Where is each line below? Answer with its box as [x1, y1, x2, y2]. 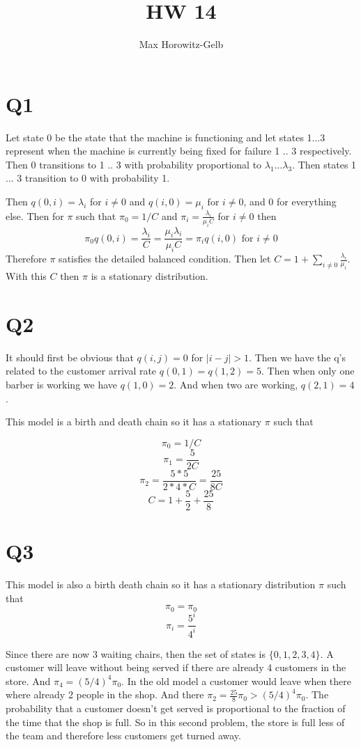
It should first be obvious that [6, 349, 134, 364]
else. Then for [6, 208, 64, 223]
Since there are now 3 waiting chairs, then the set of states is [6, 646, 266, 661]
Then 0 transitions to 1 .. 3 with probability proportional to [6, 157, 262, 171]
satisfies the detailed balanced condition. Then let [59, 251, 271, 266]
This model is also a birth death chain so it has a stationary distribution [6, 577, 316, 592]
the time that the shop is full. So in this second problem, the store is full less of [6, 714, 345, 729]
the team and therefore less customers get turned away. [6, 728, 241, 743]
